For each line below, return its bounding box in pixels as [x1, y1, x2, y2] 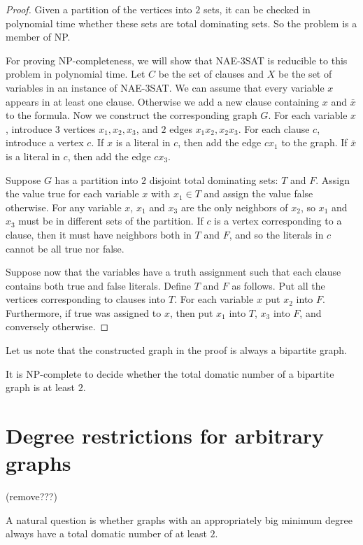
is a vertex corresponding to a [214, 213, 342, 228]
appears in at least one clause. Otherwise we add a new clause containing [6, 94, 320, 108]
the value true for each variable [6, 186, 139, 201]
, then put [169, 305, 213, 320]
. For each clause [238, 121, 310, 136]
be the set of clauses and [158, 66, 264, 81]
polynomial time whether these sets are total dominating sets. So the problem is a [6, 15, 357, 30]
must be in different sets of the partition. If [18, 213, 204, 228]
